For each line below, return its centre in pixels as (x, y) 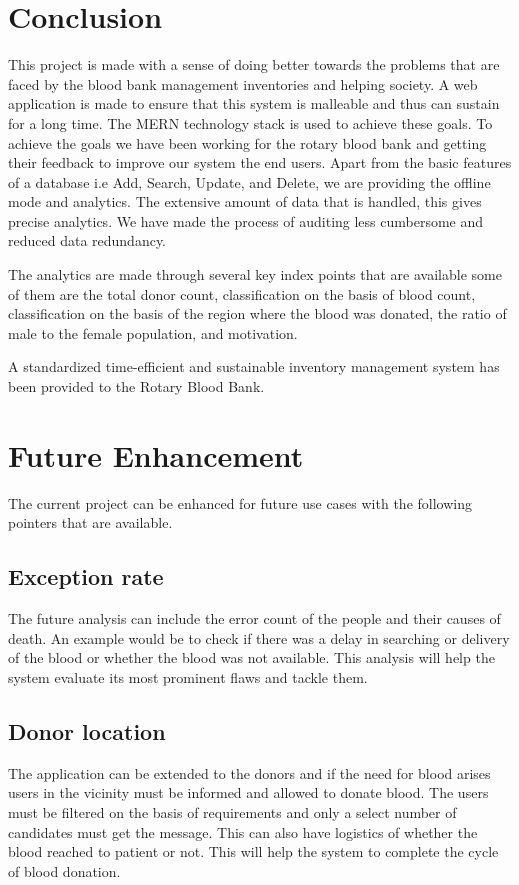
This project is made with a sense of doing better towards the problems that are (254, 64)
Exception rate (86, 576)
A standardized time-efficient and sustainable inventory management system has (254, 366)
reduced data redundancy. (87, 240)
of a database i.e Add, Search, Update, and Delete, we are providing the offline (249, 181)
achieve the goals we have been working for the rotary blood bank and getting (247, 142)
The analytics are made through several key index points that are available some (255, 274)
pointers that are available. (90, 522)
